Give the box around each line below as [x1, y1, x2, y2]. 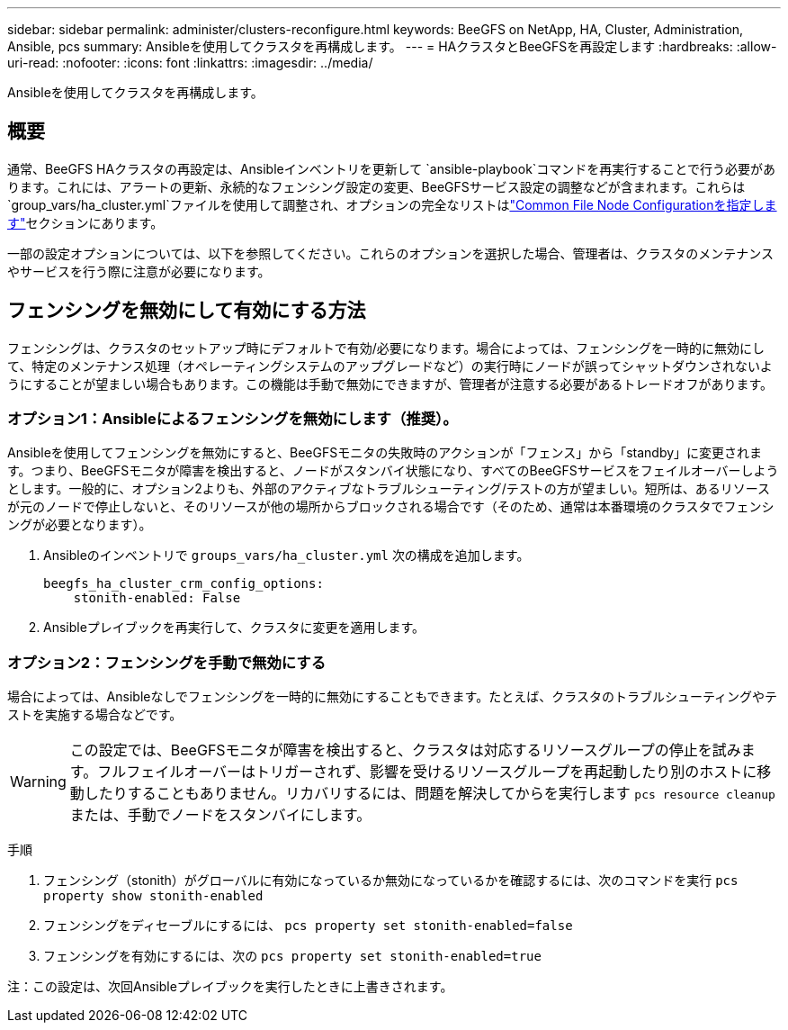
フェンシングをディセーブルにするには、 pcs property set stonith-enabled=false [43, 917, 573, 934]
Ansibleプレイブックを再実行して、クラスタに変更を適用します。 [43, 619, 425, 636]
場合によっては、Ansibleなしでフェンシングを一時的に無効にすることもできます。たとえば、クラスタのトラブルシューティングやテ [7, 689, 778, 705]
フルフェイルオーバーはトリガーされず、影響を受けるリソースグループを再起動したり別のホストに [97, 763, 757, 782]
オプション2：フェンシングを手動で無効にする [7, 653, 327, 672]
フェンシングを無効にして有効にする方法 [7, 299, 366, 322]
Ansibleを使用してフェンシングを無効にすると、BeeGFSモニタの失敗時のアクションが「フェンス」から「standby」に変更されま [7, 445, 763, 461]
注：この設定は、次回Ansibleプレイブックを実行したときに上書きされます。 [7, 979, 453, 995]
